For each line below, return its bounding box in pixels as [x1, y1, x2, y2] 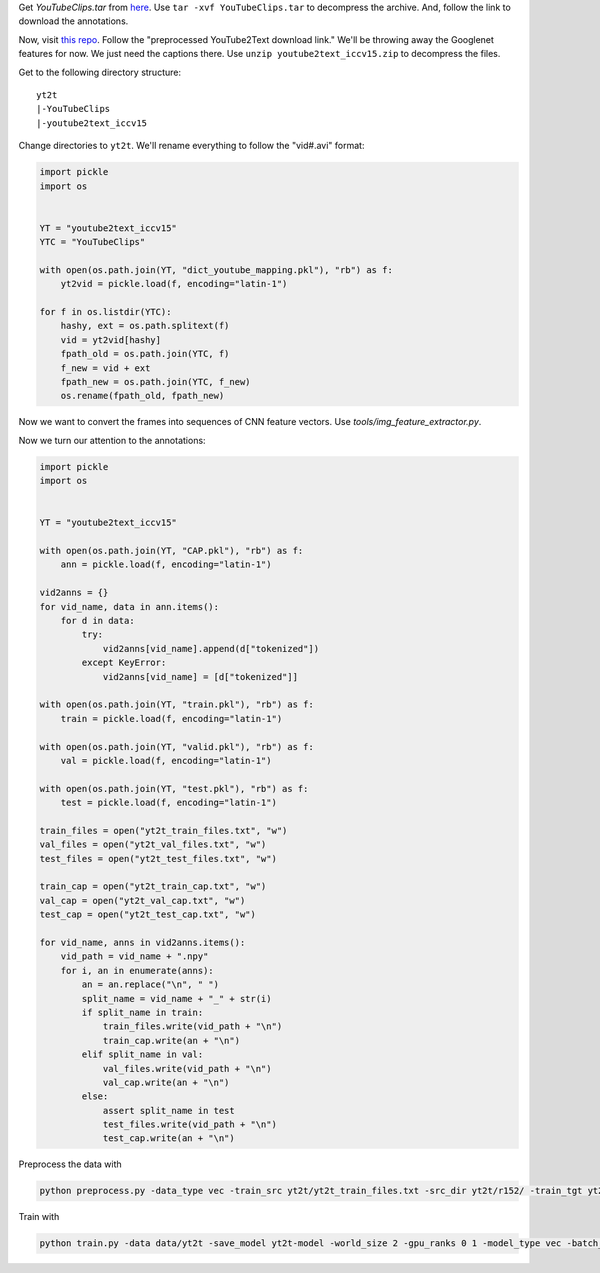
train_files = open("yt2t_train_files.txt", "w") [39, 825, 288, 836]
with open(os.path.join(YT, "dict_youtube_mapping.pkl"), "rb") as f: [39, 264, 394, 275]
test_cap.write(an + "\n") [102, 1133, 235, 1144]
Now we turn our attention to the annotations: [18, 434, 206, 446]
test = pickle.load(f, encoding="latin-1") [60, 797, 277, 809]
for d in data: [60, 615, 135, 627]
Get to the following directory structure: [18, 66, 182, 78]
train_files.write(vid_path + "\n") [102, 1021, 283, 1032]
